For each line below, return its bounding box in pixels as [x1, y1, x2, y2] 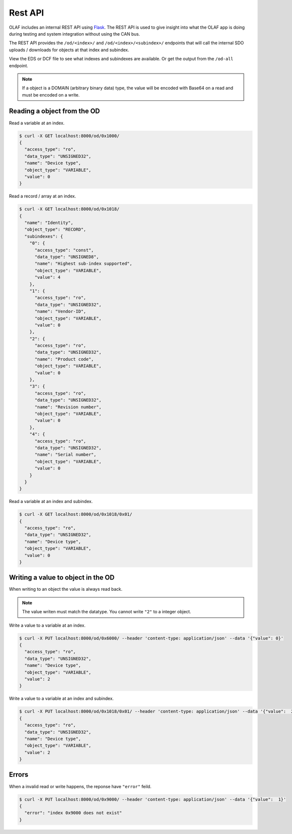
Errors [9, 771, 29, 779]
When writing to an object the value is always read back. [9, 586, 123, 592]
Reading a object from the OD [9, 107, 100, 116]
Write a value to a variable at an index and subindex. [9, 696, 114, 701]
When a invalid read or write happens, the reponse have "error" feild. [9, 783, 152, 789]
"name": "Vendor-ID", [35, 309, 86, 314]
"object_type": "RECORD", [24, 227, 86, 233]
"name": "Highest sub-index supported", [35, 261, 132, 267]
